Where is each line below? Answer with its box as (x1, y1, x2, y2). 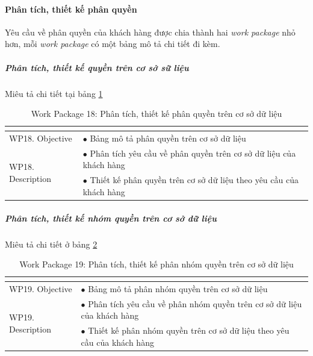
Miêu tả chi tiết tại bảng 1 (5, 87, 103, 99)
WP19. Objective (9, 282, 72, 295)
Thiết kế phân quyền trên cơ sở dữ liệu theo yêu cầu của (90, 173, 299, 186)
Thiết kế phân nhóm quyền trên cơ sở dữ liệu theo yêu (88, 324, 290, 337)
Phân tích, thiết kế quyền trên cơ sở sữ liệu (5, 61, 189, 73)
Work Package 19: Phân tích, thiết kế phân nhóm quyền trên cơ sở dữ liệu (19, 258, 294, 270)
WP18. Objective (9, 131, 72, 144)
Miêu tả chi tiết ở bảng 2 (5, 237, 98, 250)
